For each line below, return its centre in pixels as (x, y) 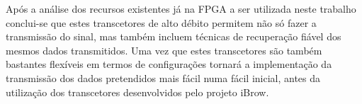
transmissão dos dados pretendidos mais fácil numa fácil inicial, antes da (163, 77)
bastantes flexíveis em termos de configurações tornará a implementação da (169, 64)
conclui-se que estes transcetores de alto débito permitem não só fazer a (161, 22)
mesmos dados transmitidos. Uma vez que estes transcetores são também (164, 50)
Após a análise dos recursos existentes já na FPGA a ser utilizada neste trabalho (181, 8)
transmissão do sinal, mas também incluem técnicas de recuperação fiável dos (174, 36)
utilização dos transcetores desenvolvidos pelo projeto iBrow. (137, 92)
